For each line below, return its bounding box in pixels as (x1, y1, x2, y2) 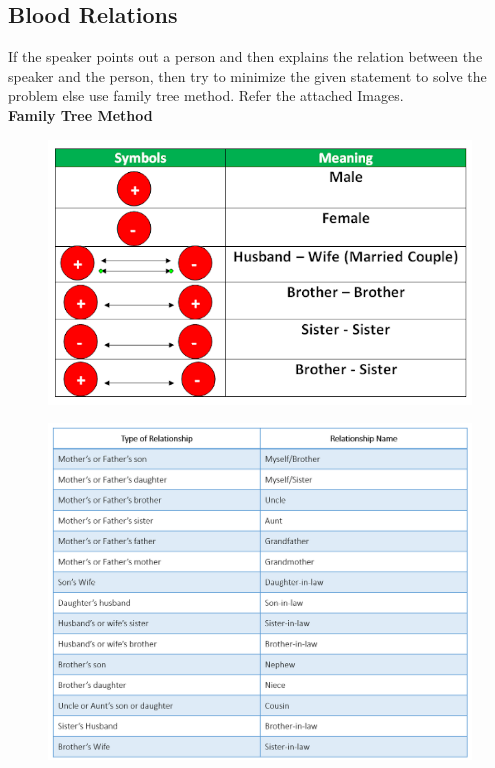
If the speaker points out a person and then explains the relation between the (8, 46, 483, 67)
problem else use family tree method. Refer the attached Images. (8, 85, 404, 106)
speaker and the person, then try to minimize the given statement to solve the (8, 65, 487, 86)
